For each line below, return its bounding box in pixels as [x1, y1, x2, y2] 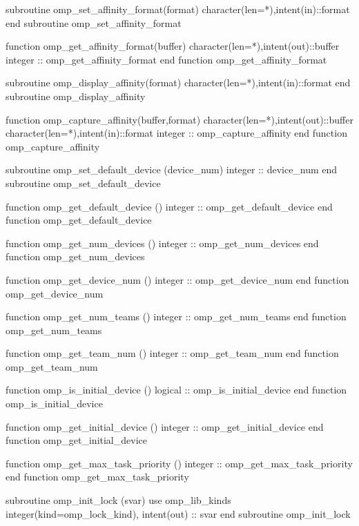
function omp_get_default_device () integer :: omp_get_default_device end [6, 199, 333, 213]
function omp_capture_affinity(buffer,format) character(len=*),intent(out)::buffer [6, 112, 353, 126]
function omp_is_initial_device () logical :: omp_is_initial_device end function [6, 382, 347, 397]
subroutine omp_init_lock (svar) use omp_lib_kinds [6, 493, 231, 507]
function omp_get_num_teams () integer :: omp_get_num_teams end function [6, 309, 347, 324]
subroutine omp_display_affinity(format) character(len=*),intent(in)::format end [6, 75, 351, 90]
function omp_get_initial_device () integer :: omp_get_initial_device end [6, 419, 324, 434]
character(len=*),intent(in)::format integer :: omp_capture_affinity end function [6, 126, 347, 140]
